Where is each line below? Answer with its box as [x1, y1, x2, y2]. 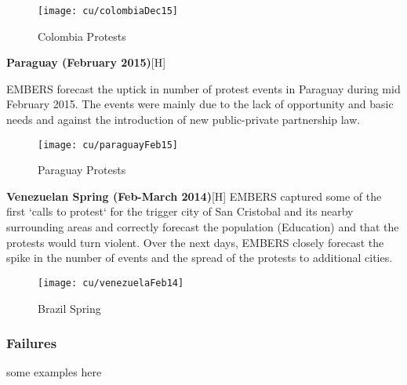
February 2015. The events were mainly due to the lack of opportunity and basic [6, 96, 394, 112]
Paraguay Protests [38, 162, 126, 178]
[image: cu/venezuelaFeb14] [38, 277, 184, 289]
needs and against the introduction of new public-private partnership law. [6, 111, 361, 128]
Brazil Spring [38, 300, 101, 316]
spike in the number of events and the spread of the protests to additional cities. [6, 249, 393, 266]
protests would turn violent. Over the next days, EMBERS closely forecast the [6, 234, 384, 250]
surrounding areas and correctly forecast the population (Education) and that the [6, 219, 399, 235]
